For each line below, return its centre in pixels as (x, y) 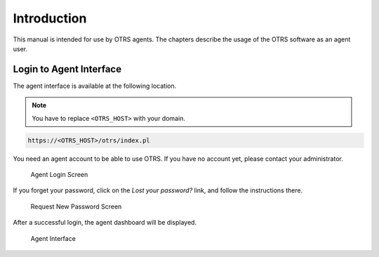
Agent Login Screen (59, 174)
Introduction (50, 18)
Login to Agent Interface (67, 69)
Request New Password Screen (76, 206)
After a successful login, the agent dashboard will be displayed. (105, 223)
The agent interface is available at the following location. (95, 86)
